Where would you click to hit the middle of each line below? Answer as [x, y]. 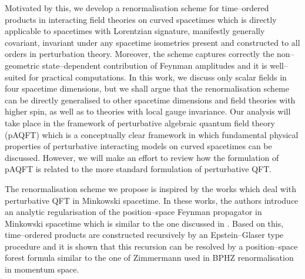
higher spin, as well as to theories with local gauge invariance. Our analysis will [148, 111]
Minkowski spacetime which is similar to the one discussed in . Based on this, [144, 223]
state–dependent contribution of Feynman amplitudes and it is [155, 65]
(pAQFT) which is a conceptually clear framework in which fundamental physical [152, 134]
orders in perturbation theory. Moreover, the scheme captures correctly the [140, 54]
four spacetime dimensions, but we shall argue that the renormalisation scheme [147, 88]
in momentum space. [42, 269]
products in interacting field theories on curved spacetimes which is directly [141, 19]
